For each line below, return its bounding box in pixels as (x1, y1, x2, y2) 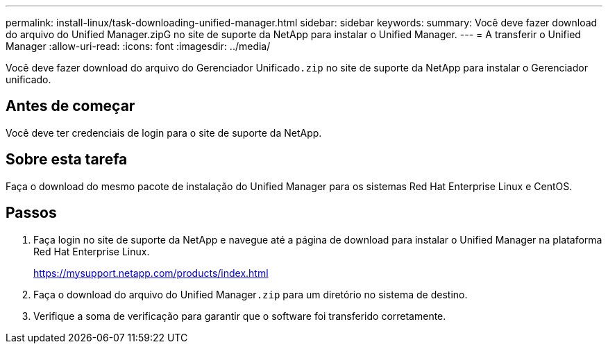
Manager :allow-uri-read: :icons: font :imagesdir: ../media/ (6, 40, 271, 52)
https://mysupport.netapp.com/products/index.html (33, 266, 269, 279)
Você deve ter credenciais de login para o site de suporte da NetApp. (6, 126, 322, 139)
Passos (6, 204, 57, 222)
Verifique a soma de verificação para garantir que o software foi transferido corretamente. (33, 309, 446, 322)
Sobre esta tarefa (6, 151, 128, 169)
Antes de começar (6, 97, 135, 115)
